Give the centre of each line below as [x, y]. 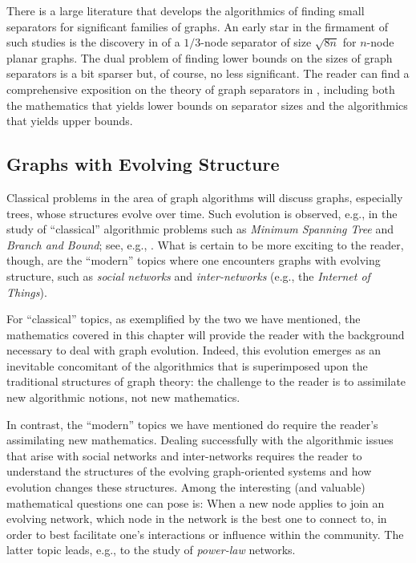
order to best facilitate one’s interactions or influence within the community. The [205, 534]
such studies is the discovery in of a [93, 42]
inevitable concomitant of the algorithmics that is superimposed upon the [187, 365]
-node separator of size [256, 42]
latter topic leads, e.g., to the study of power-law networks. [151, 550]
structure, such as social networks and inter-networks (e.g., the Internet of [188, 275]
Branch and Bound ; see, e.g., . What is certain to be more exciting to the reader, [205, 244]
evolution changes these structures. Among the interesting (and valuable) [186, 487]
